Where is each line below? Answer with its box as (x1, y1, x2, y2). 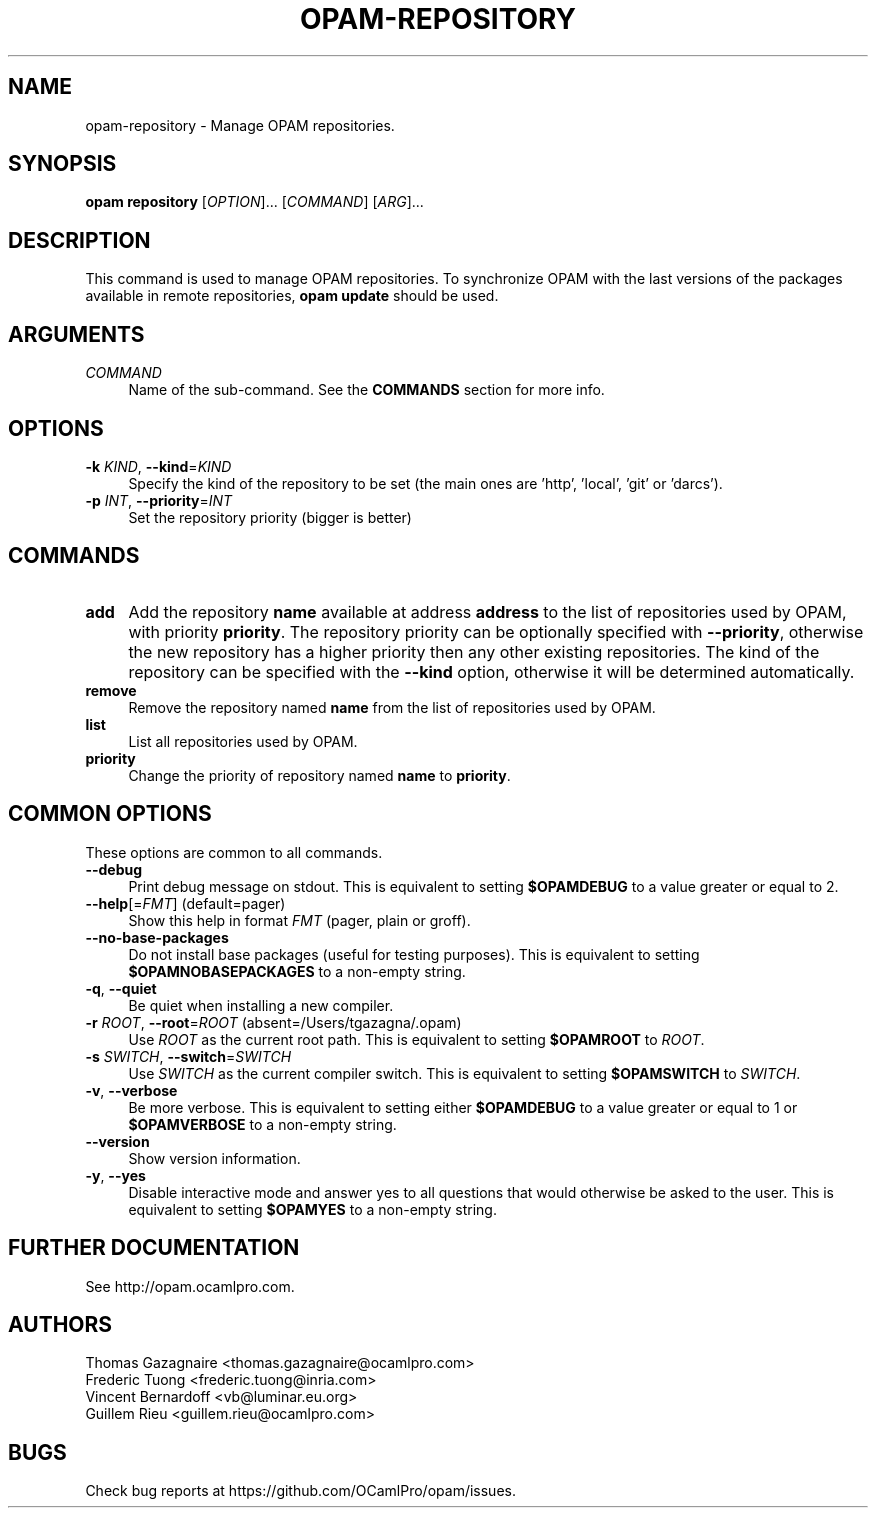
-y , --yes (85, 1166, 146, 1184)
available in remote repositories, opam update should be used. (85, 287, 499, 305)
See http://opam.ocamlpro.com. (85, 1277, 295, 1295)
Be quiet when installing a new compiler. (128, 996, 394, 1014)
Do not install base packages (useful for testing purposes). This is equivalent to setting (128, 945, 700, 963)
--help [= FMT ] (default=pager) (85, 894, 286, 912)
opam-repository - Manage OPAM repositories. (85, 116, 395, 134)
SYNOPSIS (8, 151, 117, 177)
